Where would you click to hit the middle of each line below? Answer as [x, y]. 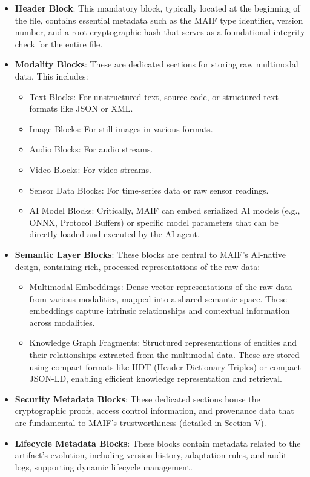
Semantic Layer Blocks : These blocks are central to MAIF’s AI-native [150, 254]
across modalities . [62, 322]
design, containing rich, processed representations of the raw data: [137, 266]
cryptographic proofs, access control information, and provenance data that [154, 411]
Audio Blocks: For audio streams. [91, 149]
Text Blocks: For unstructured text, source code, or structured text [154, 96]
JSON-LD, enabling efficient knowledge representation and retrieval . [156, 378]
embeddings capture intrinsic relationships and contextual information [160, 310]
